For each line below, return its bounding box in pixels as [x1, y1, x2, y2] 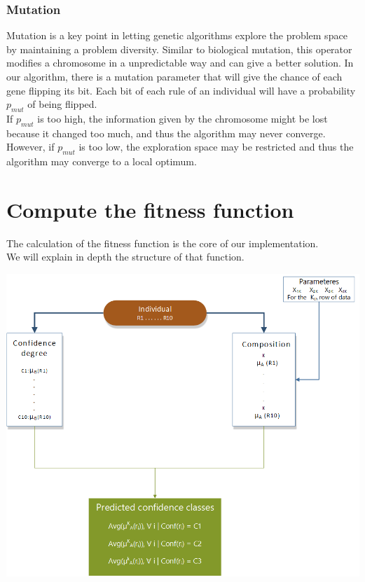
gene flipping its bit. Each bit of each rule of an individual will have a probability [6, 83, 356, 97]
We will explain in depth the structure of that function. [6, 249, 245, 264]
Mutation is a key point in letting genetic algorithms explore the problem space [6, 28, 347, 43]
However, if [6, 139, 55, 154]
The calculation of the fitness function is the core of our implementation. [6, 235, 319, 250]
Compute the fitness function [6, 195, 294, 223]
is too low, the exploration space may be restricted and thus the [78, 139, 354, 154]
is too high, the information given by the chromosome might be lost [37, 111, 328, 125]
